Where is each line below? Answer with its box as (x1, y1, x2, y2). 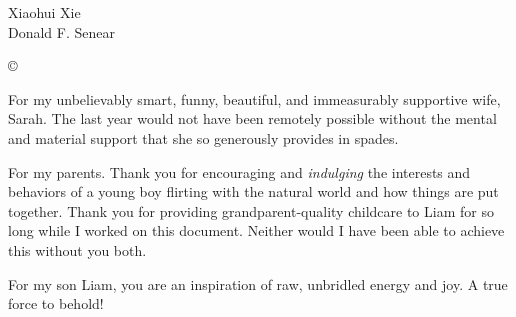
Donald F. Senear (8, 21, 116, 42)
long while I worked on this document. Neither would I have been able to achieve (8, 220, 505, 241)
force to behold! (8, 293, 104, 314)
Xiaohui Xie (8, 2, 81, 22)
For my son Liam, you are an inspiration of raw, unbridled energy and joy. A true (8, 273, 508, 294)
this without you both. (8, 239, 147, 260)
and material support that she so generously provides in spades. (8, 127, 399, 148)
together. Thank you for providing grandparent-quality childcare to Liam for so (8, 200, 494, 221)
